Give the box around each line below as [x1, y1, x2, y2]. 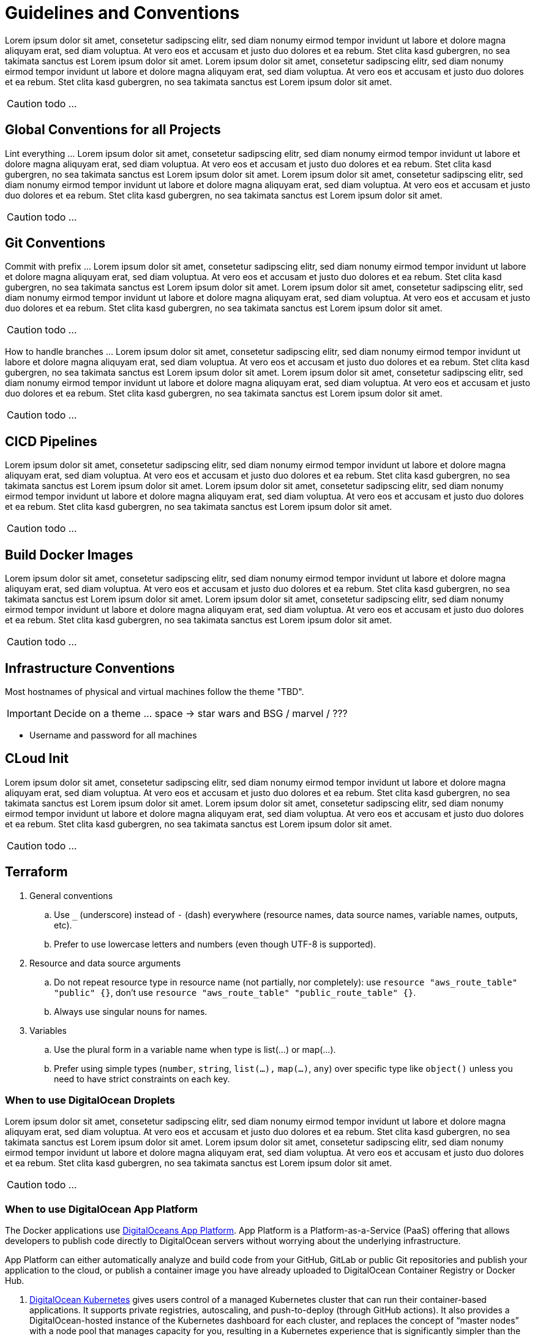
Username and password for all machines [29, 729, 197, 740]
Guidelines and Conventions [5, 2, 240, 23]
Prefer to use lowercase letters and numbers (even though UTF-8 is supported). [54, 938, 376, 949]
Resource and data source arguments [29, 957, 181, 968]
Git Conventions [5, 235, 106, 251]
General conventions [29, 890, 113, 901]
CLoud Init [5, 751, 69, 767]
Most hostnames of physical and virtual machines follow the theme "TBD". [5, 686, 304, 697]
